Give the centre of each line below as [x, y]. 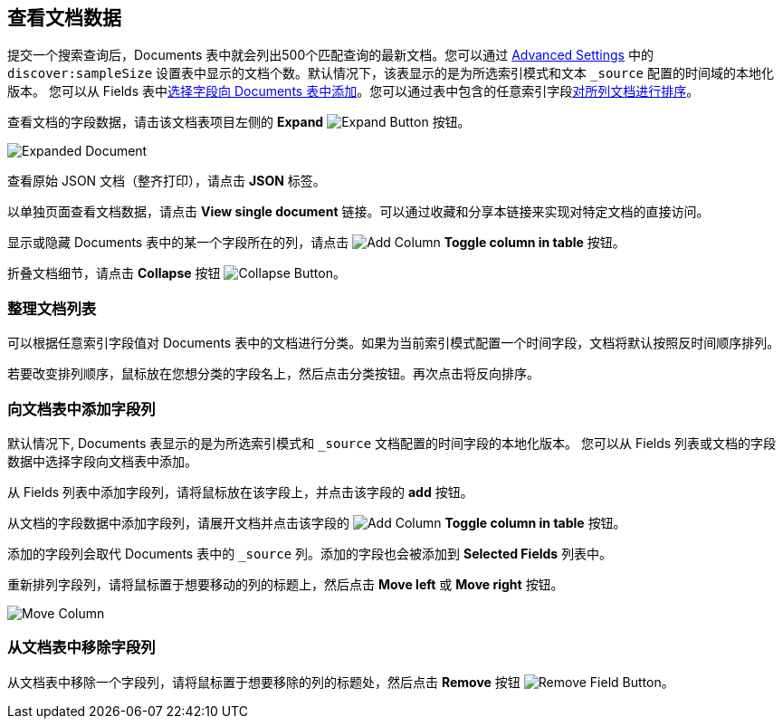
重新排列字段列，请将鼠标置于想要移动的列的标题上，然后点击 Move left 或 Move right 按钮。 [286, 584]
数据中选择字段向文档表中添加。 [102, 461]
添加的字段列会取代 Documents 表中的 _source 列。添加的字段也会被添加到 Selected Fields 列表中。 [310, 553]
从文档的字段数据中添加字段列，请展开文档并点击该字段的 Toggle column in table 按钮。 [317, 522]
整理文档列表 [52, 308]
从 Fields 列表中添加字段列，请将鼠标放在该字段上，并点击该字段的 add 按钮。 [240, 492]
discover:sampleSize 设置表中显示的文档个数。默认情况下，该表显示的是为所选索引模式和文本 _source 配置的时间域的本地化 [391, 73]
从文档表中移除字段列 [81, 648]
